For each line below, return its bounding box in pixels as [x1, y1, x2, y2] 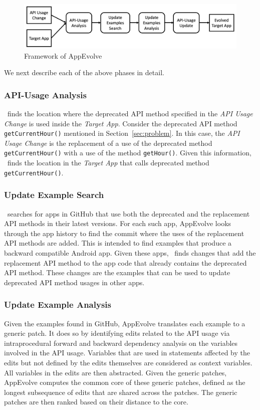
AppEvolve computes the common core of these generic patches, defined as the [4, 377, 245, 387]
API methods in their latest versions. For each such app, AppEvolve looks [4, 218, 231, 229]
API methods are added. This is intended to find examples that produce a [4, 238, 232, 248]
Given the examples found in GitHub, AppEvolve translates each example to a [4, 318, 245, 328]
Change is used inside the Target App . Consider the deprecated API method [4, 118, 237, 128]
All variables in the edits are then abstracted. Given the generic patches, [4, 367, 227, 377]
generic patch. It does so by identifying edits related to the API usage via [4, 328, 230, 338]
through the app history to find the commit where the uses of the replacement [4, 228, 244, 238]
